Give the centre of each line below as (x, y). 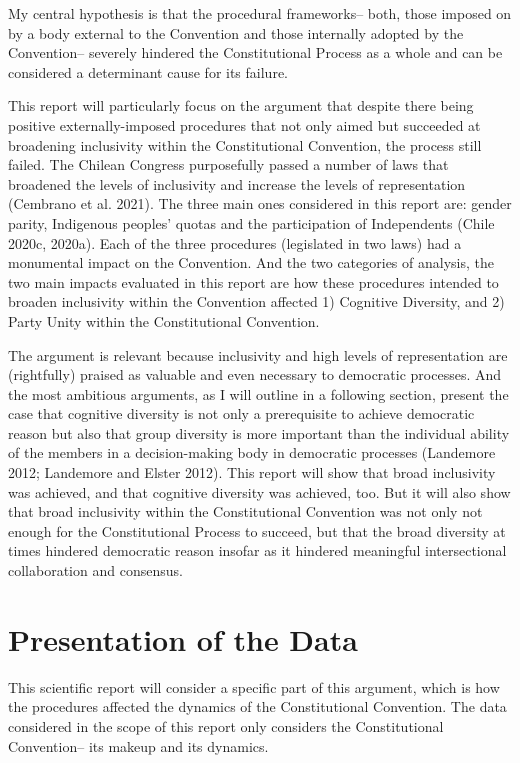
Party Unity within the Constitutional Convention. (164, 320)
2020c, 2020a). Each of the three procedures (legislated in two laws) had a (235, 242)
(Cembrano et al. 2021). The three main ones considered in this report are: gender (260, 203)
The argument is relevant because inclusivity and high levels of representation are (258, 354)
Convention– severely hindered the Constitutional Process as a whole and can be (255, 52)
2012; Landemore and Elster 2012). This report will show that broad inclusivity (252, 472)
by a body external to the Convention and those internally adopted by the (236, 32)
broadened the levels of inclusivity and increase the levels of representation (237, 183)
